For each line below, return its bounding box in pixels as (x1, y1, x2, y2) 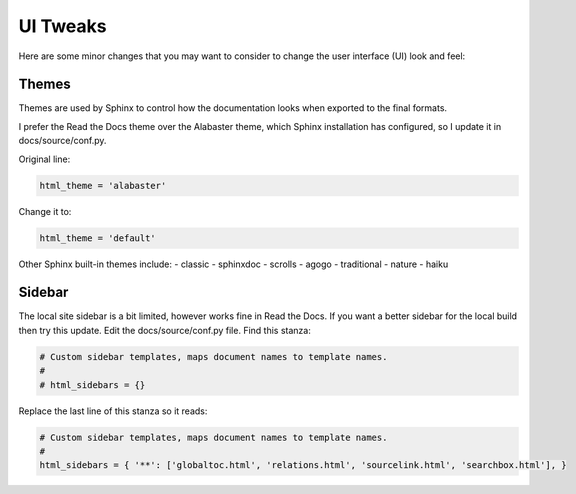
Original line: (18, 153, 71, 165)
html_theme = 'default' (39, 232, 157, 244)
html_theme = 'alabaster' (39, 180, 167, 191)
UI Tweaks (18, 15, 107, 37)
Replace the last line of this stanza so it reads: (18, 405, 208, 417)
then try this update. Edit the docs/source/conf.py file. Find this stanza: (18, 324, 312, 336)
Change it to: (18, 205, 72, 217)
